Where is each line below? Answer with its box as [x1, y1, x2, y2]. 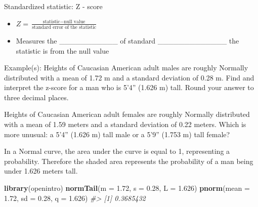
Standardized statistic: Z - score [4, 1, 103, 11]
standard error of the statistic [32, 24, 97, 30]
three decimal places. [4, 92, 69, 102]
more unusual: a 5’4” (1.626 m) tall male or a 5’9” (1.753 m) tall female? [4, 129, 230, 139]
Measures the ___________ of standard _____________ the [16, 35, 239, 46]
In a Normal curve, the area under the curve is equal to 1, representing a [4, 146, 230, 156]
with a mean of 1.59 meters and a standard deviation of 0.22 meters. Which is [4, 119, 246, 130]
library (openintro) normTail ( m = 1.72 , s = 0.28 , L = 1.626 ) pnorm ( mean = [4, 183, 250, 193]
